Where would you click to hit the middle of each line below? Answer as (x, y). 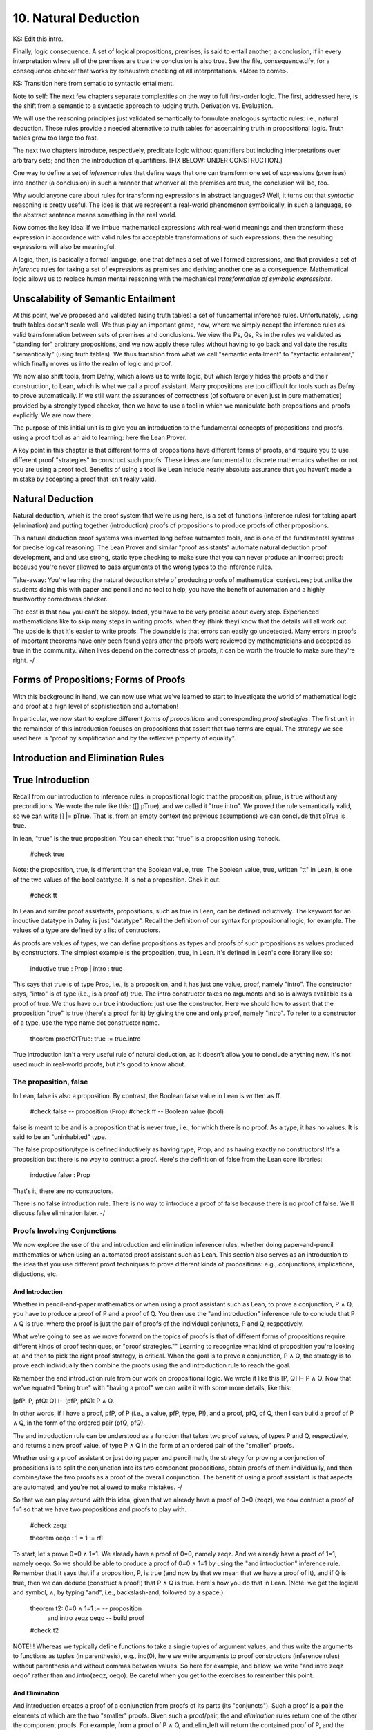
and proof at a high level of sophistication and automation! (96, 706)
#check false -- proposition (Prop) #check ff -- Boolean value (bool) (127, 1111)
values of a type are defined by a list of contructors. (87, 930)
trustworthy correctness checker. (60, 599)
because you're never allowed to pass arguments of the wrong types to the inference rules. (143, 567)
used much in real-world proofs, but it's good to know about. (99, 1064)
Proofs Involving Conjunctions (65, 1231)
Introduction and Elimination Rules (88, 758)
